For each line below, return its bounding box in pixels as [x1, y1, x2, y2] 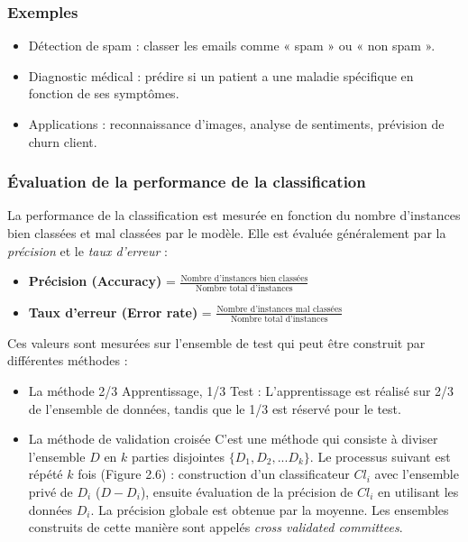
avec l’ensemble [374, 464, 459, 483]
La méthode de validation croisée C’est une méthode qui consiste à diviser [28, 429, 438, 448]
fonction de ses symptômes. [28, 84, 179, 103]
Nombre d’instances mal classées [216, 304, 343, 314]
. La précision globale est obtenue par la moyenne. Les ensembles [90, 500, 449, 519]
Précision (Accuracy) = [28, 271, 176, 290]
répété [28, 464, 63, 483]
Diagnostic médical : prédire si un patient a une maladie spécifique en [28, 66, 414, 85]
